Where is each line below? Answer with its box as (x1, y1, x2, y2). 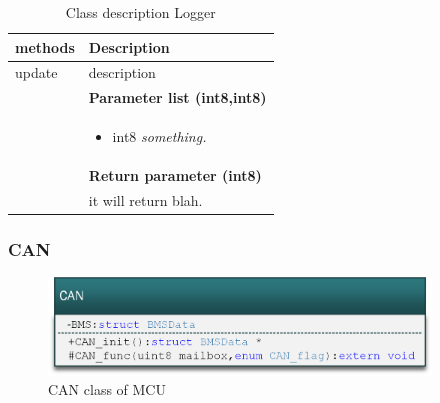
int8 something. (112, 126, 207, 147)
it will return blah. (88, 189, 203, 210)
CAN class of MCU (48, 379, 166, 400)
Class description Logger (65, 2, 216, 22)
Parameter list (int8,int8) (88, 87, 267, 108)
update (15, 62, 58, 83)
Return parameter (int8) (88, 164, 262, 185)
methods (15, 36, 75, 57)
